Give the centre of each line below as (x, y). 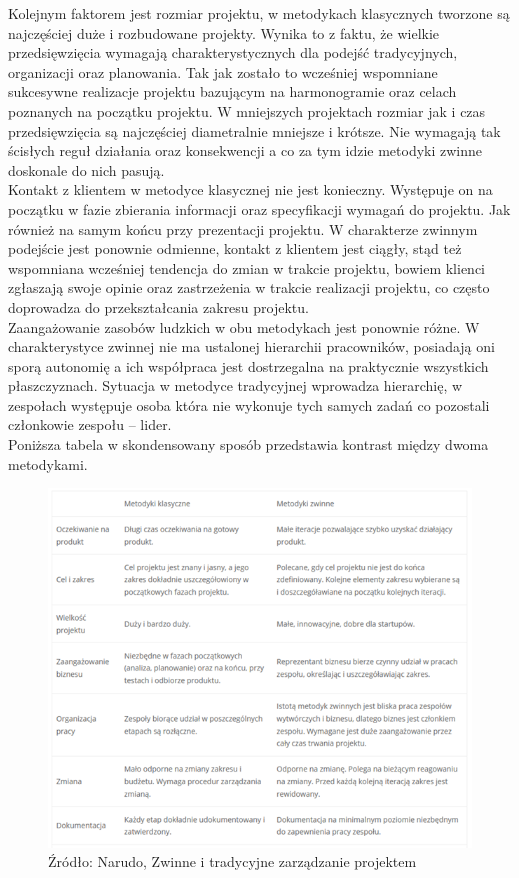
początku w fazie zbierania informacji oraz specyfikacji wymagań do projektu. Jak (259, 208)
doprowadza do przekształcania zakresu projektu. (158, 306)
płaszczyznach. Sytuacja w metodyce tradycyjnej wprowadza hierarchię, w (235, 385)
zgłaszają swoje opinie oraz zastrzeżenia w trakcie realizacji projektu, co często (249, 287)
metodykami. (48, 463)
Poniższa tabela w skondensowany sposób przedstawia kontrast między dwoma (248, 444)
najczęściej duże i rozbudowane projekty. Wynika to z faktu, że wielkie (224, 32)
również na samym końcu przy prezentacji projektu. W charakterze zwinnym (243, 228)
